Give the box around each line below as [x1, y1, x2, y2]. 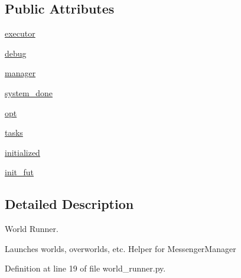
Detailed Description [5, 195, 134, 213]
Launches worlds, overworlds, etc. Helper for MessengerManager [5, 242, 236, 254]
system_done [5, 86, 53, 99]
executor [5, 27, 35, 40]
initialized [5, 146, 40, 158]
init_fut [5, 166, 34, 178]
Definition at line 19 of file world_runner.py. [5, 262, 166, 274]
